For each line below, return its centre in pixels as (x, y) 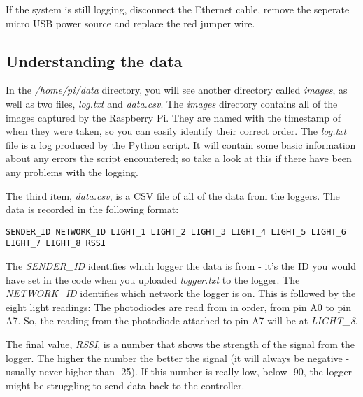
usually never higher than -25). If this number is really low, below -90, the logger (179, 371)
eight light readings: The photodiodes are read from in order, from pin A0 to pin (178, 306)
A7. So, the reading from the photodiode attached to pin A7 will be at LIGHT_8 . (182, 320)
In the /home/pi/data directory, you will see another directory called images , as (177, 90)
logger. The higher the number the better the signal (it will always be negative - (178, 358)
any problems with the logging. (72, 172)
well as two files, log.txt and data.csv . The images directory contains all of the (172, 103)
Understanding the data (94, 60)
